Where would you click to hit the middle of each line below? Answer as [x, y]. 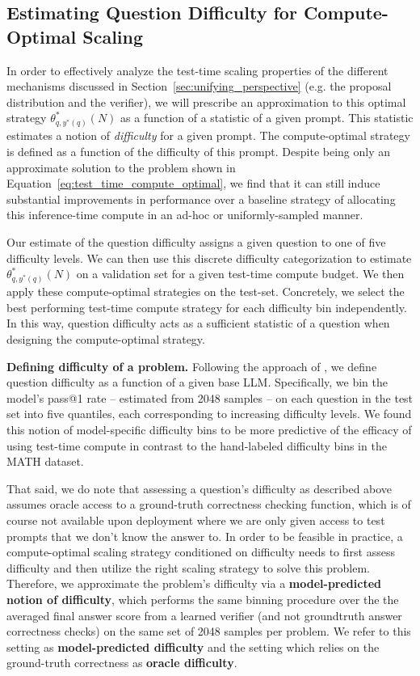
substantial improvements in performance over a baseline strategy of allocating [201, 199]
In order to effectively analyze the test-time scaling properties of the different [197, 70]
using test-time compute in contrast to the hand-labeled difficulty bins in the [197, 445]
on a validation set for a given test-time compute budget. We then [240, 274]
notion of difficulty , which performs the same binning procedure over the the [203, 599]
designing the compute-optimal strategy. [106, 339]
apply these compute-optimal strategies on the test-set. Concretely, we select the [206, 292]
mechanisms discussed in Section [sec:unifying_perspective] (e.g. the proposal [199, 86]
